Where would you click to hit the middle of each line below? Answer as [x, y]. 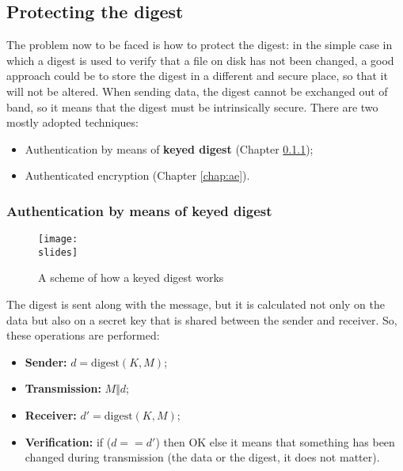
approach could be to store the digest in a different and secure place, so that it [197, 76]
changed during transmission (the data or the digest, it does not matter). [202, 457]
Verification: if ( [68, 441]
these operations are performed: [83, 335]
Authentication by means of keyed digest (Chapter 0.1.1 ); [169, 148]
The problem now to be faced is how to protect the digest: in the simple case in [200, 45]
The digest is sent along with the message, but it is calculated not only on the [196, 304]
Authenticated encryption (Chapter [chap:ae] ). [137, 175]
